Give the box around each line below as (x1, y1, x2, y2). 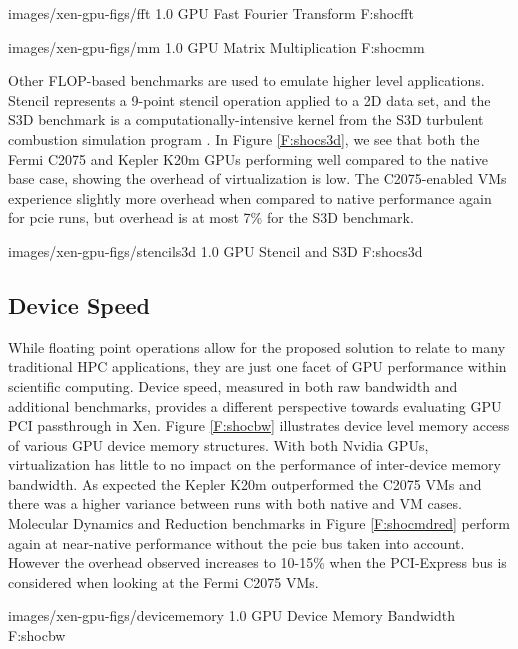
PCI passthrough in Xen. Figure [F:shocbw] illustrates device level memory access (8, 415, 510, 436)
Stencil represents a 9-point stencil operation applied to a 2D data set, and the (8, 89, 491, 110)
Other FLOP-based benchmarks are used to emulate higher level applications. (8, 70, 485, 91)
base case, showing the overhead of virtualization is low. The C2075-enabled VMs (8, 168, 507, 189)
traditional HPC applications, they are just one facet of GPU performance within (8, 356, 507, 377)
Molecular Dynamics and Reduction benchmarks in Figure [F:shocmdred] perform (8, 513, 510, 534)
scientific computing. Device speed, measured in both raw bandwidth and (8, 375, 458, 396)
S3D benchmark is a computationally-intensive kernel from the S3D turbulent (8, 109, 484, 130)
